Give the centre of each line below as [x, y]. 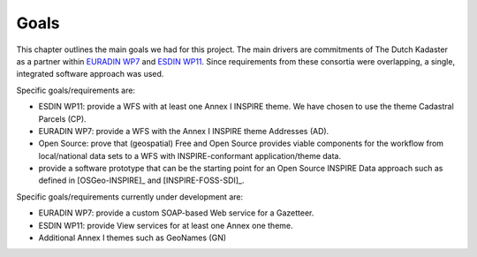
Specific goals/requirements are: [76, 90]
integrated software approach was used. [90, 74]
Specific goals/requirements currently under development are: [129, 197]
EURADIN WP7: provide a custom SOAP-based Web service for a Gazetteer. [176, 213]
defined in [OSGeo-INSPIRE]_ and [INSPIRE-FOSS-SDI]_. [141, 180]
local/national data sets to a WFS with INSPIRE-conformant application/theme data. [190, 155]
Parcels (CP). [63, 118]
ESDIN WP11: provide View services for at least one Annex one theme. [166, 225]
